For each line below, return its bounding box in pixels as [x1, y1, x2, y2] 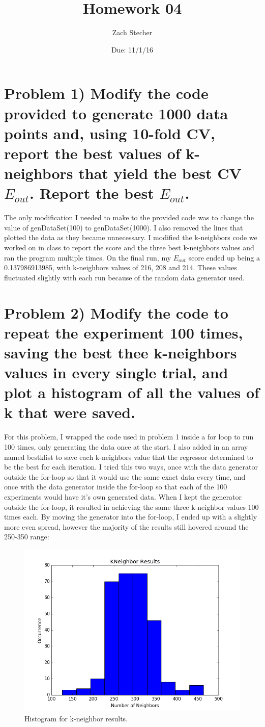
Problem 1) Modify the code [4, 83, 209, 103]
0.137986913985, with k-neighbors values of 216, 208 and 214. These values [4, 262, 237, 273]
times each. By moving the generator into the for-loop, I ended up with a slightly [4, 511, 257, 522]
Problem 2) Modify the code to [4, 302, 228, 323]
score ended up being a [188, 252, 260, 263]
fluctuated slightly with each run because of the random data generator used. [4, 272, 245, 282]
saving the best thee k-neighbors [4, 342, 237, 362]
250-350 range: [4, 531, 49, 542]
